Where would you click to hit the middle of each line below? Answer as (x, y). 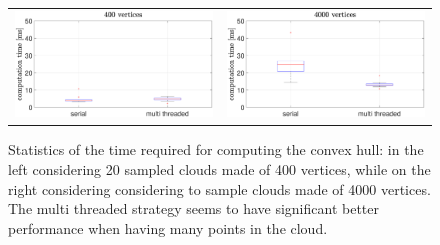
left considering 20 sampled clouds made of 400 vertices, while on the (219, 168)
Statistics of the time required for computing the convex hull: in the (216, 149)
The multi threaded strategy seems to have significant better (193, 208)
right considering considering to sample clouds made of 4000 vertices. (219, 188)
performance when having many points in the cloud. (168, 227)
